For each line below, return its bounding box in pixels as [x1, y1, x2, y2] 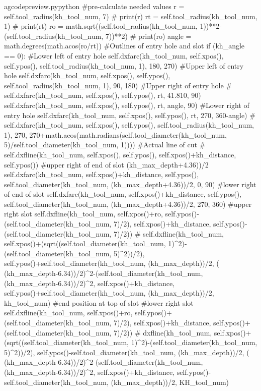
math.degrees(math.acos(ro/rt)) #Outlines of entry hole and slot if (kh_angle [4, 40, 245, 51]
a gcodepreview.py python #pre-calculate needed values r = [4, 1, 185, 11]
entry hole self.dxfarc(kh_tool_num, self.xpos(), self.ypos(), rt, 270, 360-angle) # [4, 109, 255, 120]
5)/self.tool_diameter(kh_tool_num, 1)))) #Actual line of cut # [4, 139, 206, 150]
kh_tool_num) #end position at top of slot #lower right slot [4, 297, 194, 308]
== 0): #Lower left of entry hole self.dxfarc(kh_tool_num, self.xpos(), [4, 50, 224, 61]
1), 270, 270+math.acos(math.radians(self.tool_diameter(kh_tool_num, [4, 129, 227, 140]
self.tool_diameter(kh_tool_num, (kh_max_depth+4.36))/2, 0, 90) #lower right [4, 179, 256, 189]
